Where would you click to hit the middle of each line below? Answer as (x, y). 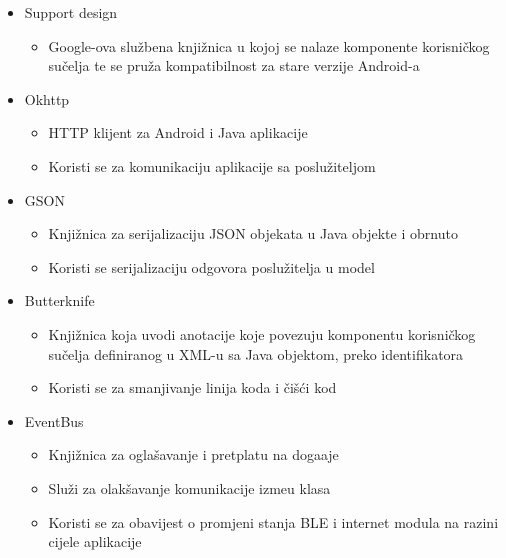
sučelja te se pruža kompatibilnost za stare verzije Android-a (234, 65)
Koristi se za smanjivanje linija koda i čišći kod (192, 387)
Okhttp (47, 98)
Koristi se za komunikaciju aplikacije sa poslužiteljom (212, 165)
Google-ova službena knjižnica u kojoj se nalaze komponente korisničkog (269, 45)
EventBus (54, 420)
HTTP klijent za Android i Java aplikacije (178, 132)
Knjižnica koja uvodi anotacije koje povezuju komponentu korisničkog (262, 333)
